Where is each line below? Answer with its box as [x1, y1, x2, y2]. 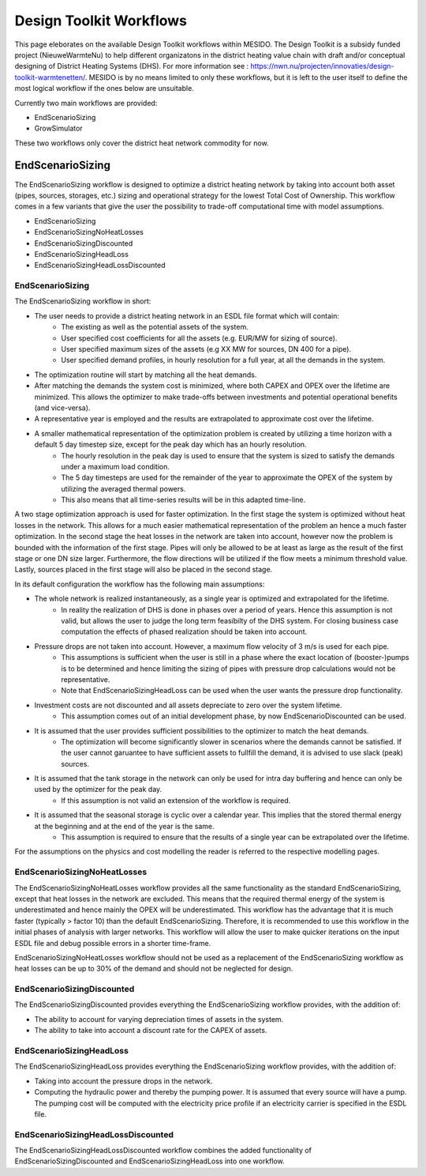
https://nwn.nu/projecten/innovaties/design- [250, 62, 394, 71]
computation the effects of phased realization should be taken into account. [61, 627, 308, 636]
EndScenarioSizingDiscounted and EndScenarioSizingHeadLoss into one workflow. [14, 1156, 286, 1166]
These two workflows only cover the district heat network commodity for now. [14, 138, 269, 148]
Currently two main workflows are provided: [14, 98, 158, 107]
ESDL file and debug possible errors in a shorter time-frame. [14, 938, 211, 948]
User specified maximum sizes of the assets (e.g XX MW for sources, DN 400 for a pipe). [61, 345, 351, 354]
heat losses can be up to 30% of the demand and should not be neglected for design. [14, 964, 293, 974]
